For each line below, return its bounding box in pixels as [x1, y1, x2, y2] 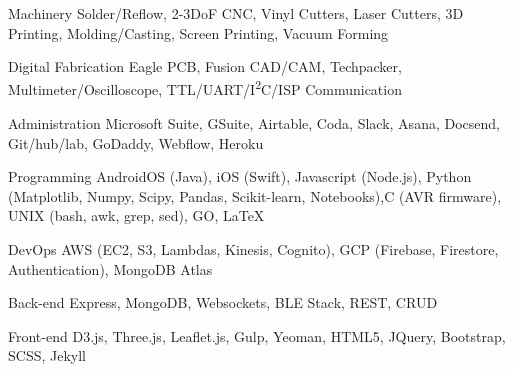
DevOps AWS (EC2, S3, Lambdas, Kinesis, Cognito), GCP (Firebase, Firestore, [8, 239, 499, 259]
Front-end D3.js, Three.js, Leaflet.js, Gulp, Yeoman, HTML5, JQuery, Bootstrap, [8, 325, 506, 346]
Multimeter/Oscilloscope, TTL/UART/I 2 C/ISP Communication [8, 76, 402, 100]
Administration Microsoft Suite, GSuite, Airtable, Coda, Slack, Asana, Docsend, [8, 113, 500, 134]
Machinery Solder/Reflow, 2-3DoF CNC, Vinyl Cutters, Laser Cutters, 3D [8, 3, 464, 23]
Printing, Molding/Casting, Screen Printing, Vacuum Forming [8, 22, 389, 43]
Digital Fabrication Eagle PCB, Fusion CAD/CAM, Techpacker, [8, 56, 402, 77]
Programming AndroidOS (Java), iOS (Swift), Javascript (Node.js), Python [8, 166, 472, 187]
